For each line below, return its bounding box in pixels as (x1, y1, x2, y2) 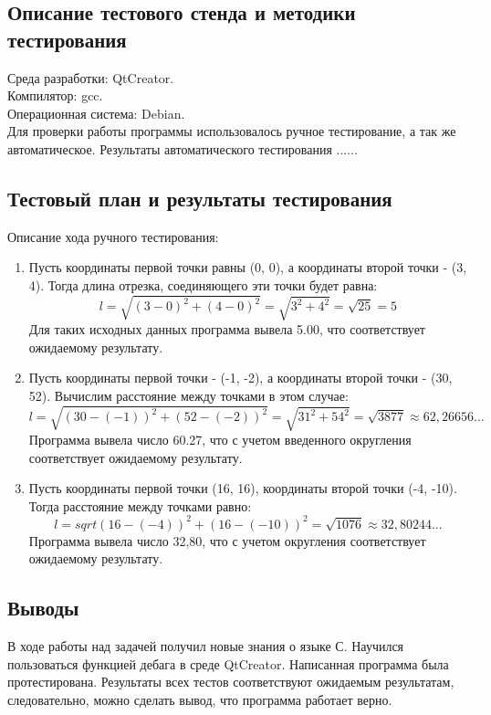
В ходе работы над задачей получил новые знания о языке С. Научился (7, 636, 404, 656)
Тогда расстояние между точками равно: (28, 496, 252, 515)
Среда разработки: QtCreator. (7, 68, 174, 87)
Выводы (7, 594, 79, 622)
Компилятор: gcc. (7, 86, 103, 105)
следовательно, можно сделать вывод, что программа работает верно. (7, 690, 392, 710)
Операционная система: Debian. (7, 103, 185, 122)
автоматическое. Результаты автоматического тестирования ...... (7, 139, 358, 158)
